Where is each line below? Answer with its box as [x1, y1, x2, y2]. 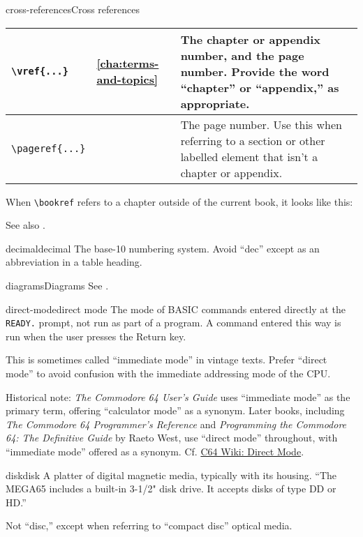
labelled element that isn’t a [180, 148, 318, 165]
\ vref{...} [11, 66, 68, 77]
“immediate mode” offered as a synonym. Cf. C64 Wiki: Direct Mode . [6, 444, 304, 459]
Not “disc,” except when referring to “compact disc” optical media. [6, 518, 292, 533]
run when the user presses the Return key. [6, 328, 186, 343]
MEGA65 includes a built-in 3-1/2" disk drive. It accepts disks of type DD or [6, 481, 336, 496]
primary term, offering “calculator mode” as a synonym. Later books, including [6, 403, 345, 418]
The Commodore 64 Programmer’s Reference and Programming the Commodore [6, 416, 347, 431]
